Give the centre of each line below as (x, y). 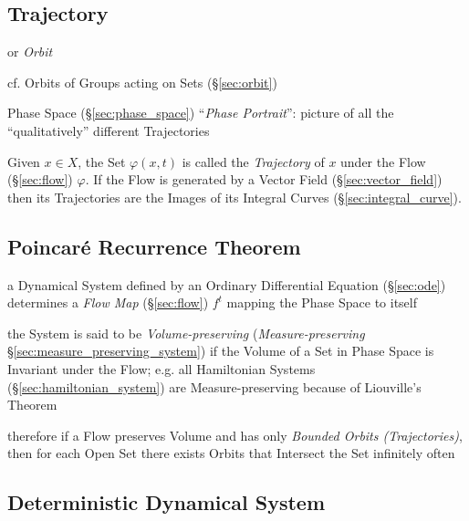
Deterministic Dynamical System (167, 502)
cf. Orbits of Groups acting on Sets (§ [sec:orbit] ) (142, 82)
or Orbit (30, 52)
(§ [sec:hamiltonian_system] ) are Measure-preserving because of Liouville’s (214, 386)
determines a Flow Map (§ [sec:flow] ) (108, 302)
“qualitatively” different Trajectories (109, 130)
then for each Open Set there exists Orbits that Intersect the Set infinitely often (231, 453)
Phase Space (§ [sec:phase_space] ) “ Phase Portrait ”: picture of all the (201, 113)
